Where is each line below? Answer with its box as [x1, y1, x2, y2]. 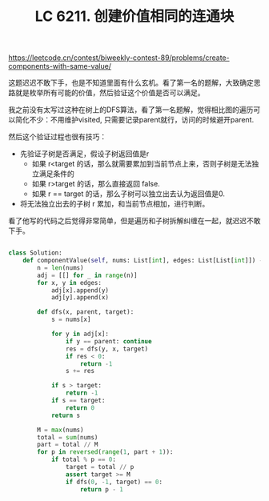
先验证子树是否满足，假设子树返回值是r [19, 149, 150, 158]
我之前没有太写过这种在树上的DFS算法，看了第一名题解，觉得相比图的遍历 [8, 105, 254, 114]
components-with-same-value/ [8, 62, 112, 71]
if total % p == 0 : [50, 455, 116, 464]
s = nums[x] [50, 315, 91, 324]
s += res [65, 367, 94, 375]
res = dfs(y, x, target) [65, 345, 149, 353]
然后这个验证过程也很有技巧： [8, 132, 106, 142]
